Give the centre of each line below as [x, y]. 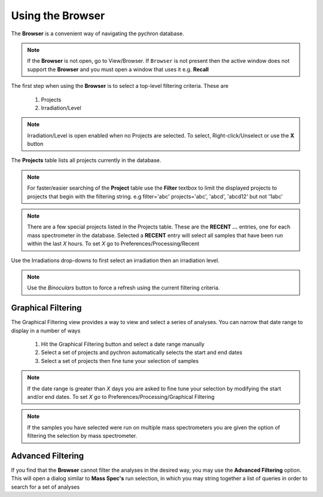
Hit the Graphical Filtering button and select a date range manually [123, 344]
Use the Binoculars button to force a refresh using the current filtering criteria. [124, 288]
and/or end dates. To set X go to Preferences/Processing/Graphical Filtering [121, 397]
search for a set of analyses [45, 487]
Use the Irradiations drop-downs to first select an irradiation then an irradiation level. [115, 260]
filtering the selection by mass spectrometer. [82, 436]
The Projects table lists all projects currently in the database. [86, 160]
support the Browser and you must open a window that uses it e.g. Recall [118, 69]
